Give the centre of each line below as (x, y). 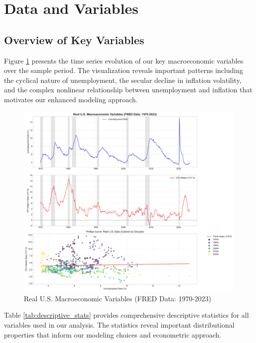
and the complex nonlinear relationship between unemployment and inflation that (128, 90)
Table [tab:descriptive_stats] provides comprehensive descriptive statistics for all (127, 315)
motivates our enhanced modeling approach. (71, 99)
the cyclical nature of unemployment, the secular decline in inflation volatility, (123, 80)
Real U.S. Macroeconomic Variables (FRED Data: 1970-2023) (118, 298)
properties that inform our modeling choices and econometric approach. (113, 334)
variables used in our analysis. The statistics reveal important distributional (119, 325)
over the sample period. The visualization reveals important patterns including (124, 70)
